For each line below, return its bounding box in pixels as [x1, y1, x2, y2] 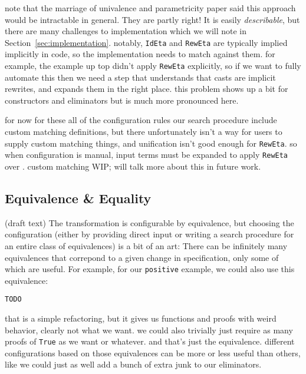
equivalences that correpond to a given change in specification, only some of [5, 251, 279, 263]
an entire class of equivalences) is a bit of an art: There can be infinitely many [5, 239, 288, 251]
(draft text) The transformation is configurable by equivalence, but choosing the [5, 216, 294, 229]
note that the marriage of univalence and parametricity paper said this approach [5, 2, 296, 14]
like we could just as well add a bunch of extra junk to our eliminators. [5, 358, 262, 370]
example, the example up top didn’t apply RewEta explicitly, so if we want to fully [5, 59, 301, 72]
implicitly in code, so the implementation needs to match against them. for [5, 48, 275, 60]
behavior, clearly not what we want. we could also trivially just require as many [5, 323, 293, 336]
